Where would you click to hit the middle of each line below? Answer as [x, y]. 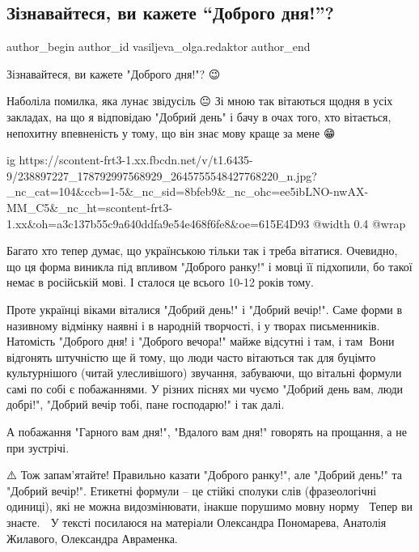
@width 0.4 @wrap [359, 223]
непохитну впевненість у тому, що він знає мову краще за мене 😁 [171, 132]
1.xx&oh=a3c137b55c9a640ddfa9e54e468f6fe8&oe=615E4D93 [158, 223]
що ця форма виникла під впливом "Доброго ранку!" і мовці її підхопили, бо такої [209, 266]
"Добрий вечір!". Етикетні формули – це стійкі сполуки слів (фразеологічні [192, 490]
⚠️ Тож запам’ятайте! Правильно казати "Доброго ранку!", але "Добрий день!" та [205, 475]
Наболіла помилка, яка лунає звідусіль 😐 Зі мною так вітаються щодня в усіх [200, 101]
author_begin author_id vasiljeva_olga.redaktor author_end [159, 47]
